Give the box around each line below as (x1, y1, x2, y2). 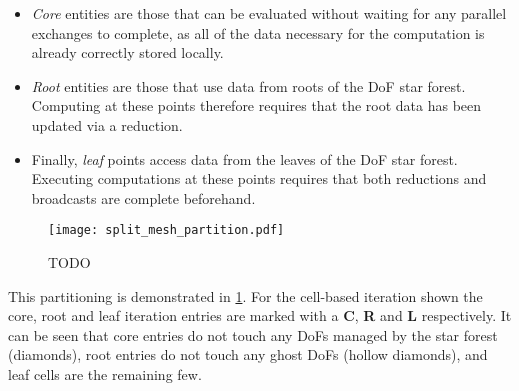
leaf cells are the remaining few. (8, 363, 202, 384)
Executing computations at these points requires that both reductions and (31, 168, 487, 189)
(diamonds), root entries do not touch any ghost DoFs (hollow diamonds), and (8, 344, 488, 365)
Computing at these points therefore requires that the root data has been (31, 95, 482, 116)
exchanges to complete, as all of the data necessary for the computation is (31, 22, 485, 43)
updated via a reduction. (31, 114, 183, 135)
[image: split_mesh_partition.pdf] (48, 223, 285, 238)
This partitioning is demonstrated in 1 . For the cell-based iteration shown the (8, 285, 483, 306)
